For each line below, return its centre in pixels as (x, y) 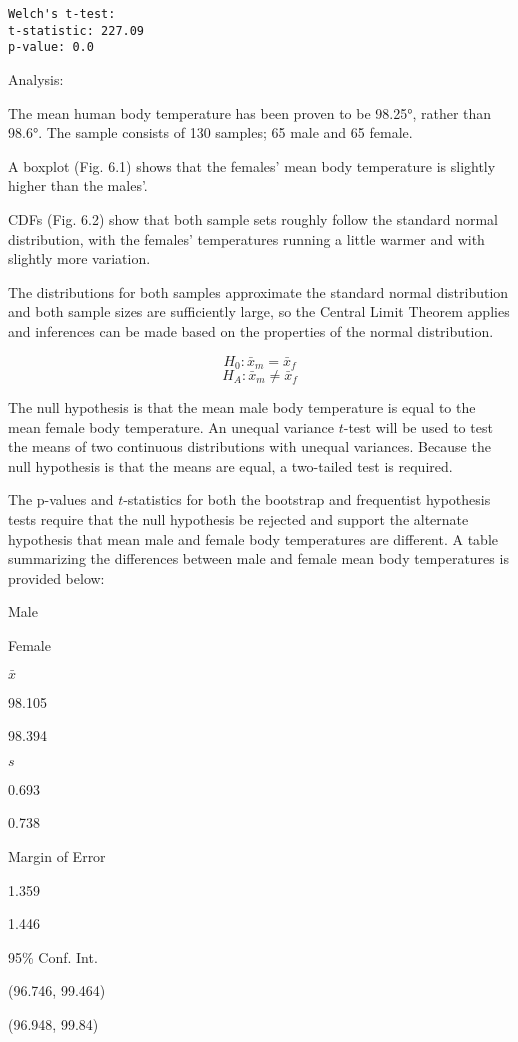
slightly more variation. (79, 258)
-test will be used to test (418, 426)
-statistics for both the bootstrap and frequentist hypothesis (307, 499)
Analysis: (36, 78)
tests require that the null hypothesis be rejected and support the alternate (238, 518)
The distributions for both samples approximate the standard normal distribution (258, 291)
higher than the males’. (78, 185)
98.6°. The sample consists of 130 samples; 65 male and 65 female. (210, 132)
